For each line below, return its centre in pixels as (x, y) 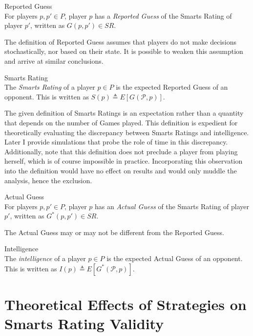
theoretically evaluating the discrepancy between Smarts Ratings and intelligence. (127, 132)
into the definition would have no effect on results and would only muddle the (121, 170)
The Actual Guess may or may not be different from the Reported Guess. (114, 232)
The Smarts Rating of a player (50, 87)
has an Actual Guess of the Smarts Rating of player (172, 206)
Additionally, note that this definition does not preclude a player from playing (121, 151)
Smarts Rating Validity (84, 324)
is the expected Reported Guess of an (172, 87)
